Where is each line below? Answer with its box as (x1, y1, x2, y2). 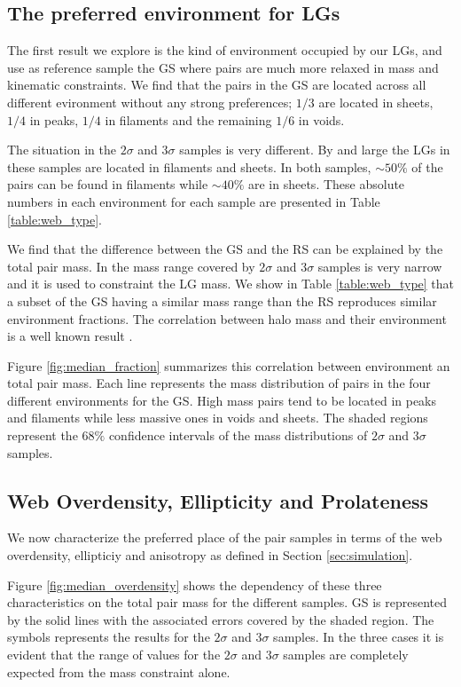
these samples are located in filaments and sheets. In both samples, (7, 157, 371, 176)
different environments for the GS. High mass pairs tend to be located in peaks (7, 391, 437, 409)
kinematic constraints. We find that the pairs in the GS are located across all (7, 75, 426, 94)
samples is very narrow (317, 257, 442, 275)
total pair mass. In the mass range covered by (7, 257, 255, 275)
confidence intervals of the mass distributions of (108, 426, 368, 445)
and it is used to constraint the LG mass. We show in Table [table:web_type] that (7, 274, 455, 293)
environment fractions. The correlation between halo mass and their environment (7, 309, 447, 328)
